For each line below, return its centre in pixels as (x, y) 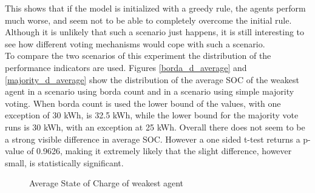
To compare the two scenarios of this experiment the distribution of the (138, 56)
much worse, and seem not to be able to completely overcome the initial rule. (148, 20)
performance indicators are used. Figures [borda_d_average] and (126, 67)
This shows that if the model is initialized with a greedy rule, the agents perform (155, 8)
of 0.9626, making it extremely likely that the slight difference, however (159, 151)
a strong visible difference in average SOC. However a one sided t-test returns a (153, 139)
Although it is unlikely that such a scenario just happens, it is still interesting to (155, 32)
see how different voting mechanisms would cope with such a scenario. (135, 43)
